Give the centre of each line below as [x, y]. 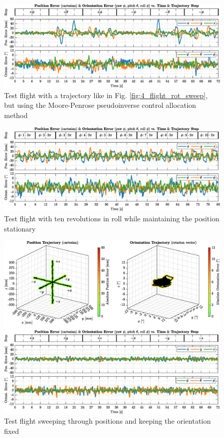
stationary [20, 228]
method [16, 115]
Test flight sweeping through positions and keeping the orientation [108, 421]
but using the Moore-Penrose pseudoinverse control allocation [100, 105]
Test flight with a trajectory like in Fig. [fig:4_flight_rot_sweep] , [106, 95]
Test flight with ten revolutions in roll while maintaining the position [112, 218]
